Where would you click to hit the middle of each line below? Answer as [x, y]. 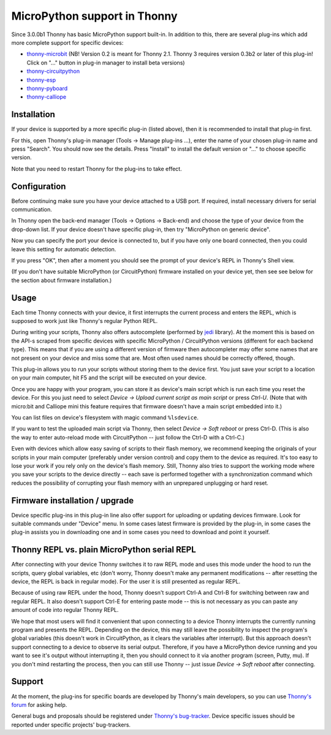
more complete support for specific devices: [67, 42]
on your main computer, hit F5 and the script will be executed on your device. [109, 378]
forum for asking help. [39, 704]
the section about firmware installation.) [62, 280]
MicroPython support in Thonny [94, 16]
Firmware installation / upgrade [73, 501]
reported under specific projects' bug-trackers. [71, 725]
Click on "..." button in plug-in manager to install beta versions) [106, 63]
